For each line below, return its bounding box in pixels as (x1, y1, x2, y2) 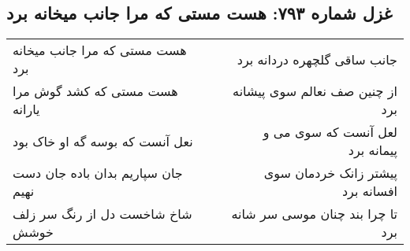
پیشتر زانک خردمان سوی (263, 164, 397, 183)
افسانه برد (341, 182, 397, 201)
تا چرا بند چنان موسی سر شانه (231, 205, 397, 223)
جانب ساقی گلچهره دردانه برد (237, 50, 397, 68)
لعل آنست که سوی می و (263, 123, 397, 142)
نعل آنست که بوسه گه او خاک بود (13, 131, 193, 150)
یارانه (13, 100, 40, 119)
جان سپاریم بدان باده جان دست (13, 164, 183, 183)
